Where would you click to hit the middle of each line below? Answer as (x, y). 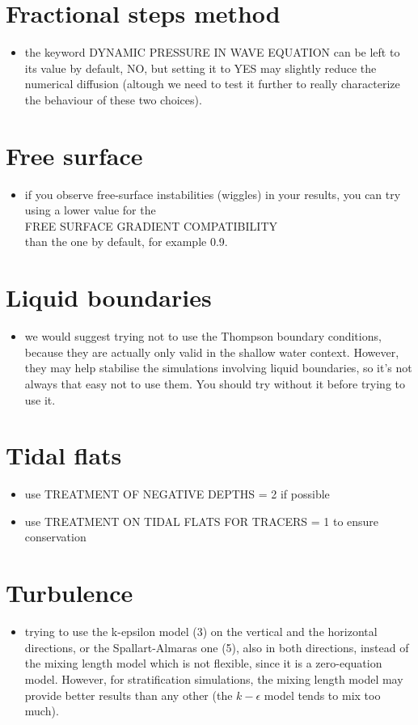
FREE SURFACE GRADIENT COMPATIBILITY (151, 225)
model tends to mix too (322, 695)
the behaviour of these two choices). (113, 99)
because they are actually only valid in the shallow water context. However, (212, 352)
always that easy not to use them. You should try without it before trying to (215, 383)
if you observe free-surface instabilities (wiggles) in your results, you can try (213, 194)
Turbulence (70, 593)
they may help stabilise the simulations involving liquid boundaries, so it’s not (218, 368)
